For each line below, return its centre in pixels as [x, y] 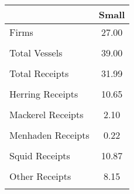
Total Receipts [39, 73]
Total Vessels [36, 53]
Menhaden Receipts [49, 135]
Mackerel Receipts [47, 114]
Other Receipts [40, 176]
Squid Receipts [40, 155]
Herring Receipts [44, 94]
